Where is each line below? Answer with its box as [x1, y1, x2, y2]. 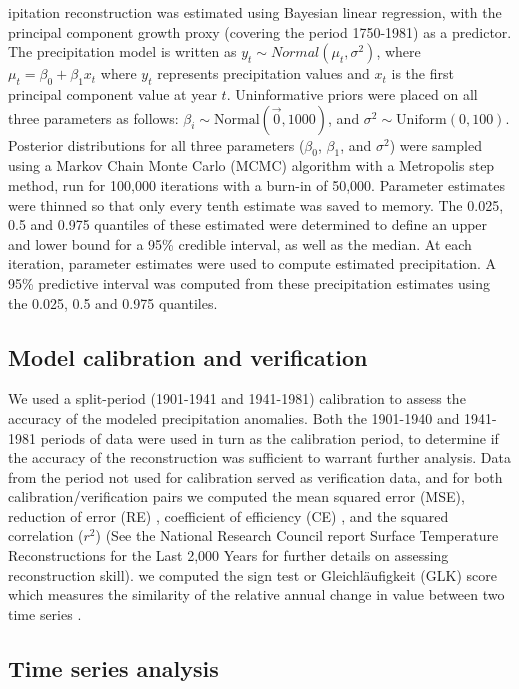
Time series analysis [8, 652, 219, 683]
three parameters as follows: [8, 107, 179, 128]
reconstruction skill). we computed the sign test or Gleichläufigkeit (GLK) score [8, 564, 497, 585]
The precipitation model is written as [8, 41, 237, 62]
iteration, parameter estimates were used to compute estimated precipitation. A [8, 253, 497, 274]
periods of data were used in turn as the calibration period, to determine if [40, 427, 499, 448]
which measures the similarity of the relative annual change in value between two [8, 584, 505, 605]
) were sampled [389, 134, 482, 155]
